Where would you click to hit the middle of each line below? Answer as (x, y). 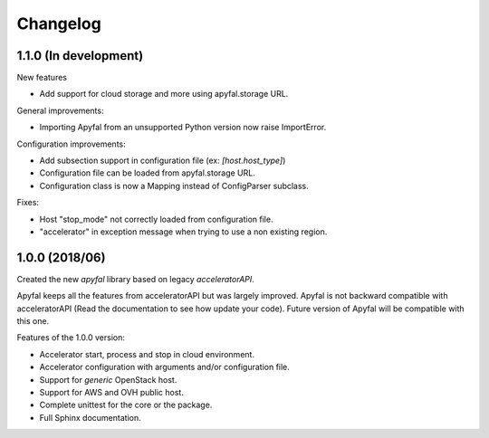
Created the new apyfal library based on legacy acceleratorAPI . (136, 279)
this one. (33, 321)
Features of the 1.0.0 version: (71, 338)
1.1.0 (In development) (80, 56)
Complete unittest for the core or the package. (126, 405)
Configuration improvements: (71, 144)
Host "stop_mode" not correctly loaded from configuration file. (156, 219)
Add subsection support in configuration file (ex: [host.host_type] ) (163, 161)
